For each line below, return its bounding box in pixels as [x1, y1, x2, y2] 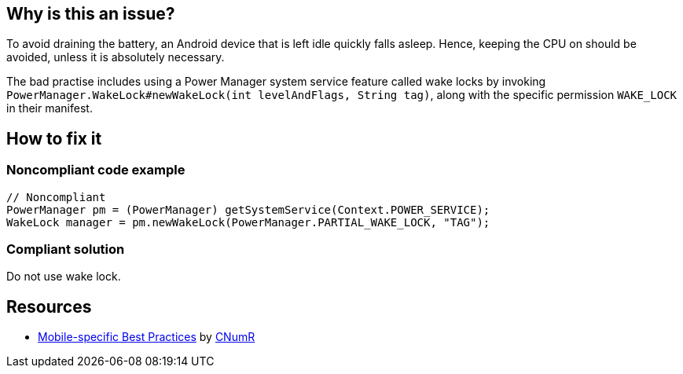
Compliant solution [6, 241, 125, 258]
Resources [6, 296, 92, 317]
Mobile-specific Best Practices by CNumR [38, 330, 255, 344]
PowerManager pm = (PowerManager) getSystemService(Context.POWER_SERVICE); [6, 203, 490, 216]
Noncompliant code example [6, 162, 185, 178]
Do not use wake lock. [6, 269, 121, 284]
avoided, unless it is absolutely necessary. [6, 50, 225, 64]
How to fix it [6, 128, 102, 148]
